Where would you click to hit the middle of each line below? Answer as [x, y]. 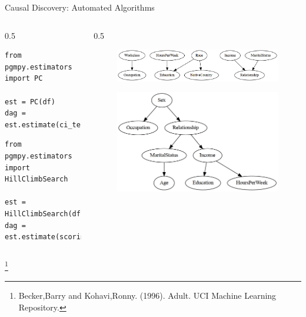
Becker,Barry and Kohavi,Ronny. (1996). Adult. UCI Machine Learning [147, 295]
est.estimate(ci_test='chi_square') [76, 125]
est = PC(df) [30, 102]
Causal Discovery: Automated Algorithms [80, 7]
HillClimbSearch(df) [45, 214]
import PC [24, 79]
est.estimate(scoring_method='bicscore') [87, 237]
